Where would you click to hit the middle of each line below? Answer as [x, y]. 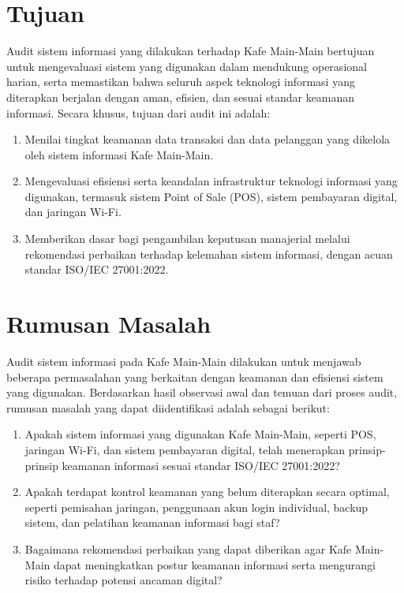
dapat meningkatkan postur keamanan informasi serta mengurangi [214, 564]
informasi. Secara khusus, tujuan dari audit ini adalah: [138, 112]
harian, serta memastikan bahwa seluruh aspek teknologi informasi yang [181, 82]
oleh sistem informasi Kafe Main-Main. [119, 154]
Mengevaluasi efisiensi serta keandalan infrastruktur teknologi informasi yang [211, 181]
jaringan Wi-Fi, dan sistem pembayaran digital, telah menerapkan [185, 449]
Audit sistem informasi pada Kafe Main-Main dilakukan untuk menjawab [184, 361]
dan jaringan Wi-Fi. [73, 212]
